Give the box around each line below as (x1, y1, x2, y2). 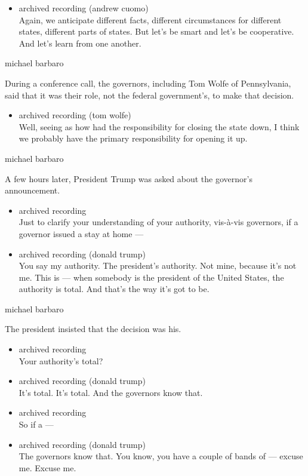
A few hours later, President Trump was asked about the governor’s (5, 172, 252, 185)
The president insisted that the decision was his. (5, 323, 181, 335)
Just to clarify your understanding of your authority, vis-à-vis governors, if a (19, 216, 298, 228)
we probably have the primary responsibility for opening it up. (19, 132, 248, 145)
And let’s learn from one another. (19, 36, 141, 49)
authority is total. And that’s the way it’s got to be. (19, 282, 210, 295)
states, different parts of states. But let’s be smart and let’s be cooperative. (19, 25, 294, 38)
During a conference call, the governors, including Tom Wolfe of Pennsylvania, (5, 76, 291, 89)
